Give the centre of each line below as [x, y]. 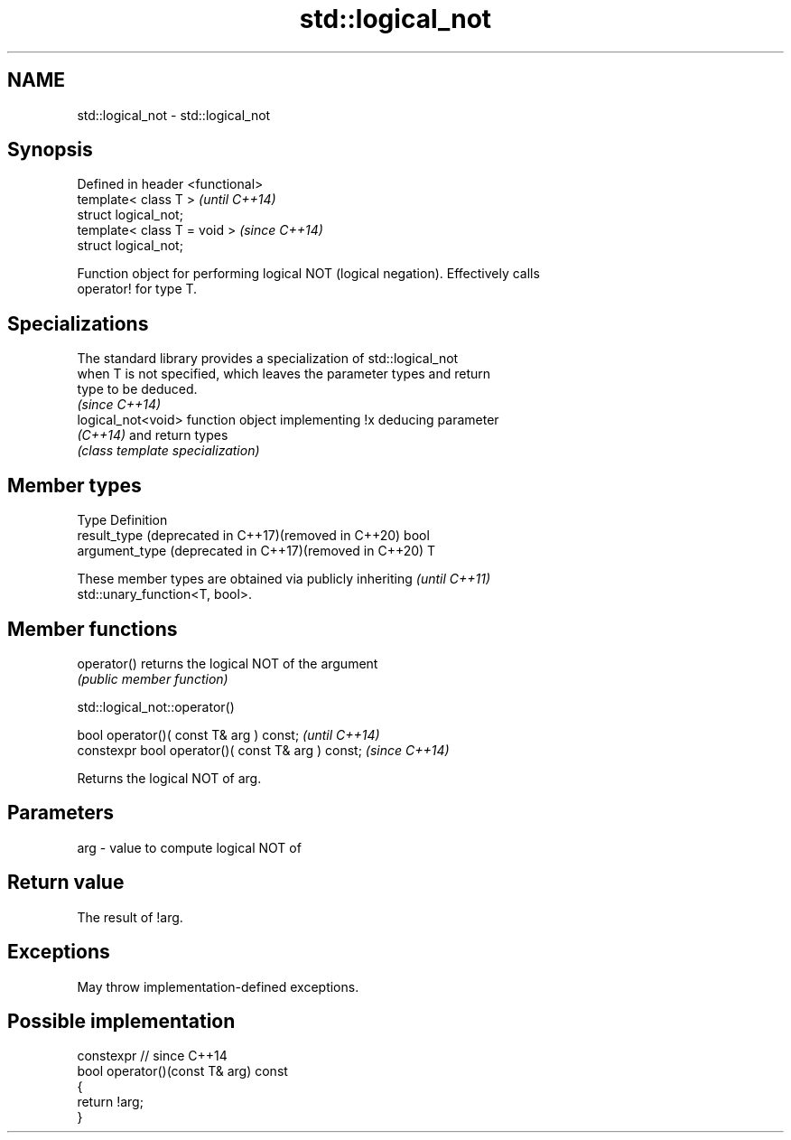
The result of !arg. [130, 917]
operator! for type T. [137, 289]
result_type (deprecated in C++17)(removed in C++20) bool [253, 536]
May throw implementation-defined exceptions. [218, 986]
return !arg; [110, 1102]
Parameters [60, 813]
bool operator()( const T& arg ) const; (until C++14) [228, 734]
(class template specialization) [168, 451]
